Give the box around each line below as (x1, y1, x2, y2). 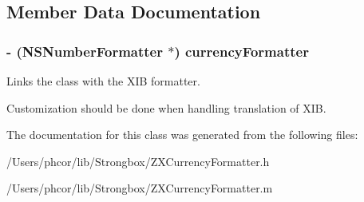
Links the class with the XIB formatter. (6, 73, 200, 89)
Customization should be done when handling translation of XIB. (6, 99, 326, 116)
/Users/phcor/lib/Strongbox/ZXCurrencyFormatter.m (6, 180, 273, 196)
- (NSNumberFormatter (6, 41, 163, 61)
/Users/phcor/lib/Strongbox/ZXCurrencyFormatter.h (6, 152, 270, 169)
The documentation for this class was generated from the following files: (6, 126, 358, 143)
